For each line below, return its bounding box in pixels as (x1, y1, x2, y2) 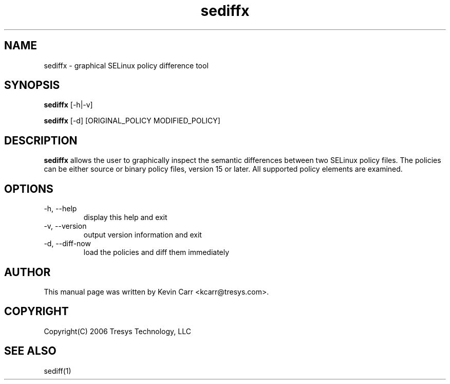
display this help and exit (83, 213, 167, 222)
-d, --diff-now (44, 239, 91, 248)
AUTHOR (4, 265, 51, 279)
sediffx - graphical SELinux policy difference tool (44, 61, 209, 70)
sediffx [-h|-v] (44, 100, 93, 109)
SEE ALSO (4, 344, 57, 358)
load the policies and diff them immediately (83, 248, 230, 257)
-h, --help (44, 204, 77, 213)
